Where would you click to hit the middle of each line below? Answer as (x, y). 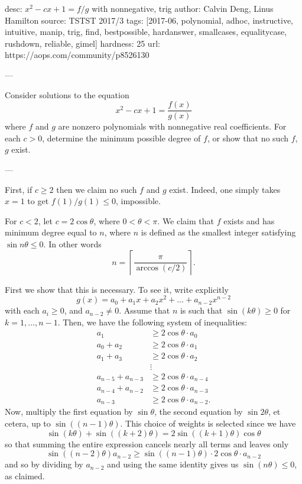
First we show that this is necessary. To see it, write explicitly (117, 289)
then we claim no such (97, 189)
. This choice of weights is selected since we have (208, 423)
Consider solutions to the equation (67, 94)
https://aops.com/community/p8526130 (77, 55)
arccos (147, 268)
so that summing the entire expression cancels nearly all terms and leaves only (147, 443)
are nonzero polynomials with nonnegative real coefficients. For (172, 126)
